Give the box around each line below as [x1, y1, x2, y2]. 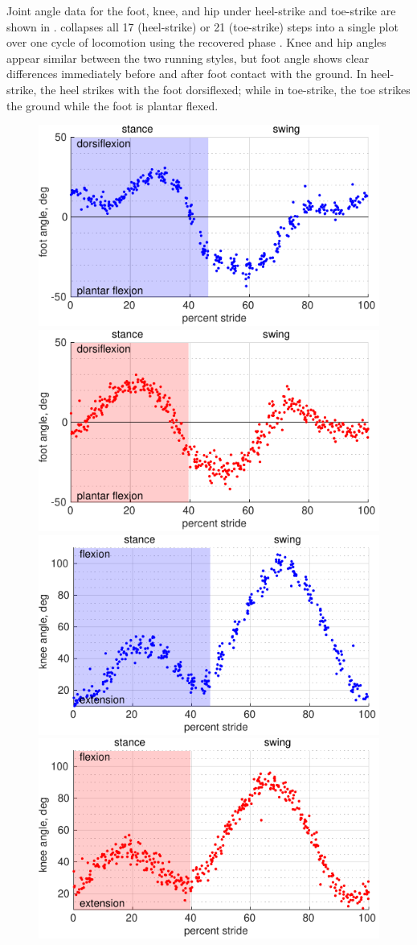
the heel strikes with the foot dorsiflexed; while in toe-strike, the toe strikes [40, 80, 411, 97]
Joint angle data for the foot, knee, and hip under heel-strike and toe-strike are [6, 2, 396, 19]
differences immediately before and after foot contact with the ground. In [6, 65, 367, 82]
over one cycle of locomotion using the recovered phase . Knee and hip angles [6, 34, 386, 51]
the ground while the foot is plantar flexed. [6, 97, 219, 113]
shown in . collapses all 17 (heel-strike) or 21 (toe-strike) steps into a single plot [6, 18, 399, 35]
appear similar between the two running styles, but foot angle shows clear [6, 49, 370, 66]
